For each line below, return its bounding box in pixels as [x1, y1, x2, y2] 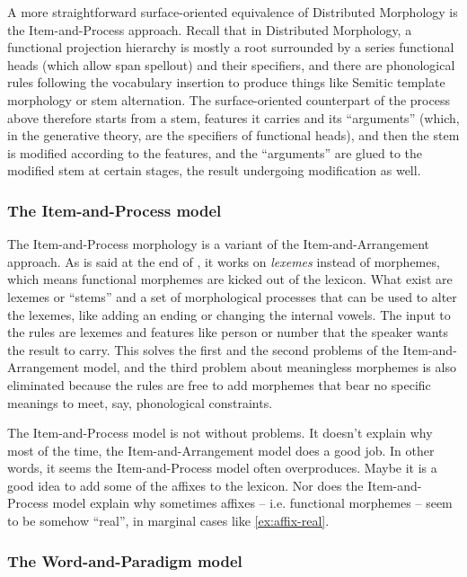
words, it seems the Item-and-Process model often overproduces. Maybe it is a [7, 458, 437, 477]
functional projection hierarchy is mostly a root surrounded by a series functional [7, 38, 454, 57]
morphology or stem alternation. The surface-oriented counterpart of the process [7, 90, 450, 109]
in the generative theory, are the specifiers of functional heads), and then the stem [7, 126, 460, 145]
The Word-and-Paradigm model [7, 549, 242, 572]
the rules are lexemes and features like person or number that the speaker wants [7, 323, 449, 342]
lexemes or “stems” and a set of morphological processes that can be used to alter [7, 287, 457, 306]
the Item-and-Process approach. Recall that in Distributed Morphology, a [7, 20, 412, 39]
